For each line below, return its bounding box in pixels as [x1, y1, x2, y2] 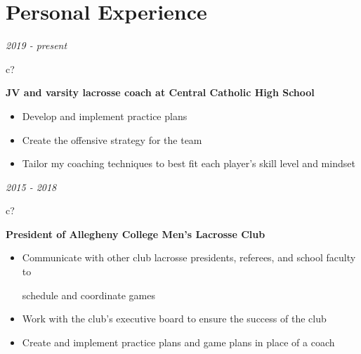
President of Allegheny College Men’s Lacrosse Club [6, 226, 265, 241]
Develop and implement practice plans [22, 108, 188, 123]
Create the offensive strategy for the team [22, 132, 202, 147]
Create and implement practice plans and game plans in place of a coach [22, 334, 335, 349]
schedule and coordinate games [22, 287, 155, 302]
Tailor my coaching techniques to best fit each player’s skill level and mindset [22, 156, 355, 171]
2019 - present [6, 38, 67, 53]
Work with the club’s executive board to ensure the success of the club [22, 311, 327, 326]
